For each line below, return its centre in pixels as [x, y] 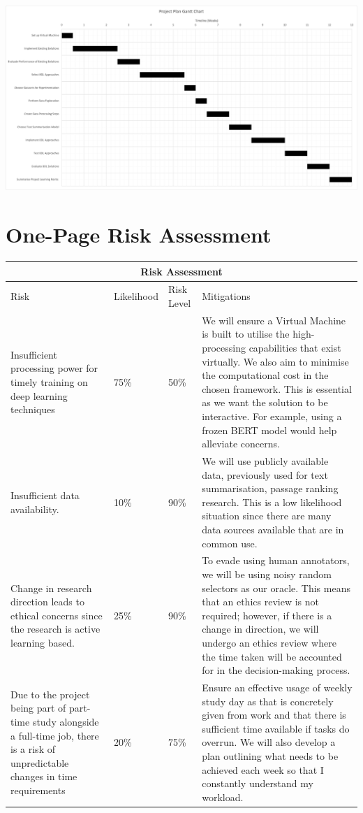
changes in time [44, 776]
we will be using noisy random [267, 574]
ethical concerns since [57, 615]
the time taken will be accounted [272, 656]
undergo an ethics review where [269, 642]
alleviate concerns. [241, 444]
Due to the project [50, 694]
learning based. [43, 642]
